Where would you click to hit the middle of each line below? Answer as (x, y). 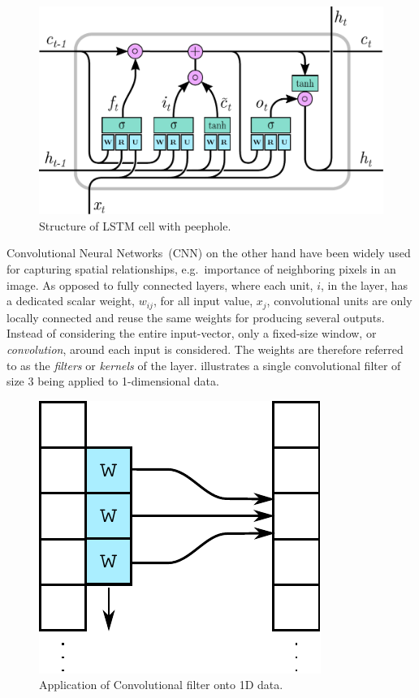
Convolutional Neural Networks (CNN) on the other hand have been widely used (209, 253)
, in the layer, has (365, 284)
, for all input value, (203, 301)
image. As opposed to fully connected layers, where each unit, (160, 284)
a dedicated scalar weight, (71, 301)
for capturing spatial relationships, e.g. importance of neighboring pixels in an (201, 269)
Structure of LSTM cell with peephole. (135, 225)
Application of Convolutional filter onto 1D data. (161, 685)
